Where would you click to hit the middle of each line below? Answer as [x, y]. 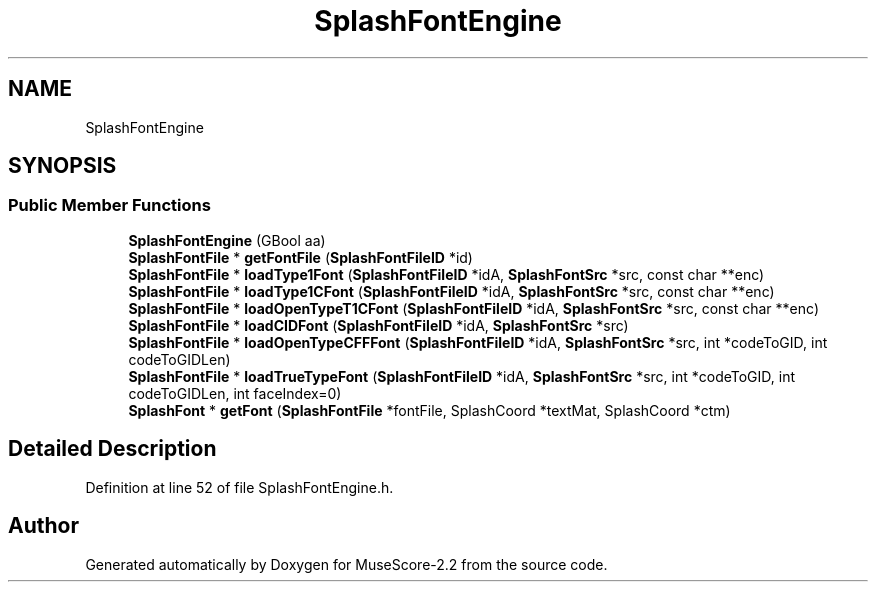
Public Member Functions [109, 205]
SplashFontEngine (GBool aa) [227, 240]
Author [43, 526]
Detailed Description [112, 449]
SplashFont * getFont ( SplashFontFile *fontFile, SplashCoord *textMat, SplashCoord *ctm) [429, 410]
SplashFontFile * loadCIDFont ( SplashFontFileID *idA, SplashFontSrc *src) [378, 325]
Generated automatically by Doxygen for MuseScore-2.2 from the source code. [346, 564]
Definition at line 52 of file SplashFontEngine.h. [239, 487]
